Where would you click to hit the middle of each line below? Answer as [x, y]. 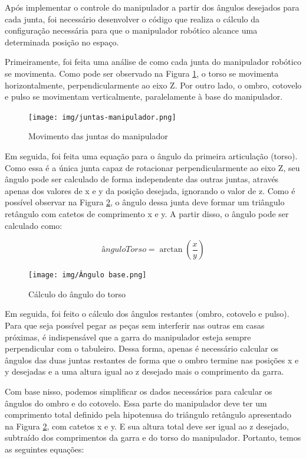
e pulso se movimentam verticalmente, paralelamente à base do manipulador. [144, 96]
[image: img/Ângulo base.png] [88, 275]
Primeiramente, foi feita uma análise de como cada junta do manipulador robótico [153, 62]
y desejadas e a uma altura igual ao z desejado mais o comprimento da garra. [144, 371]
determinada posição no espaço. [62, 42]
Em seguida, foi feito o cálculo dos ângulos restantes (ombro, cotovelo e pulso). [147, 314]
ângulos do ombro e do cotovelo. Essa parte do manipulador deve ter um [136, 403]
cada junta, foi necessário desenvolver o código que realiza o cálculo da [132, 19]
